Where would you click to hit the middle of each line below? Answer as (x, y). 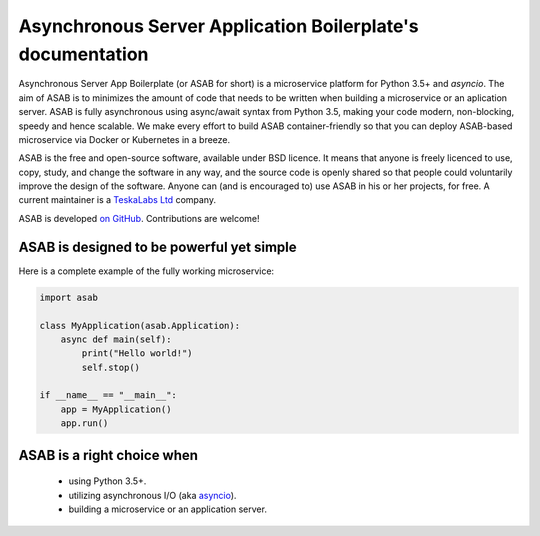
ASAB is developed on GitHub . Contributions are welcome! (139, 218)
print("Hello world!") (137, 353)
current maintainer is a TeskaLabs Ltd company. (117, 200)
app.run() (84, 423)
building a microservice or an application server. (167, 509)
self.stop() (110, 367)
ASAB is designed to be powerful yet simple (157, 246)
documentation (83, 54)
